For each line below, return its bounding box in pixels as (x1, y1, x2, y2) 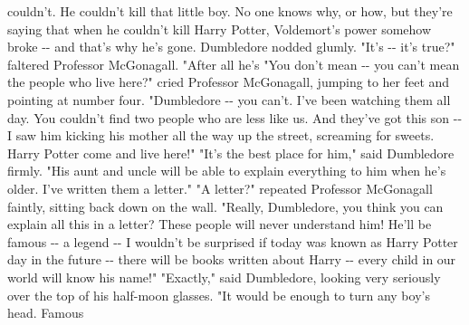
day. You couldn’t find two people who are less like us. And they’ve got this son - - (7, 108, 463, 127)
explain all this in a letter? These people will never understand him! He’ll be (7, 215, 432, 234)
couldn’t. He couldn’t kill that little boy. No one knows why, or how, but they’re (7, 2, 453, 20)
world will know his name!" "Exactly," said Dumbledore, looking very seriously (7, 267, 441, 286)
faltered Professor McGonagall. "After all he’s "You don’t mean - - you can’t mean (7, 54, 460, 73)
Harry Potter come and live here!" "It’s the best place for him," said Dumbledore (7, 143, 455, 162)
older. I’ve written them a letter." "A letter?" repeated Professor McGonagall (7, 178, 433, 197)
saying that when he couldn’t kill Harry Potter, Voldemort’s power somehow (7, 19, 432, 38)
